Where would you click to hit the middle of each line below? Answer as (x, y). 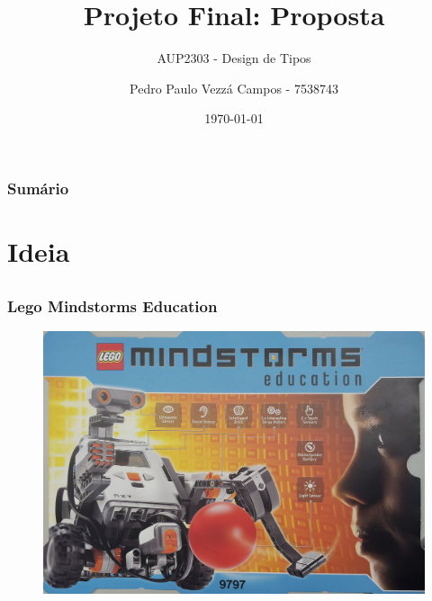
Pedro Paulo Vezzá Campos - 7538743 (234, 88)
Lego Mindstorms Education (112, 305)
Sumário (38, 188)
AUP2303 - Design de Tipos (234, 58)
